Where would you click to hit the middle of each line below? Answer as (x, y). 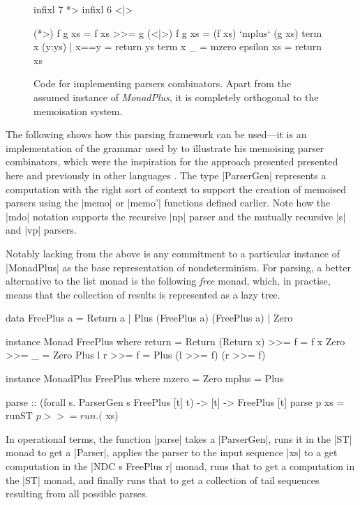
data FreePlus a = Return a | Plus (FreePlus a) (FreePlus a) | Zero (149, 318)
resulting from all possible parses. (77, 493)
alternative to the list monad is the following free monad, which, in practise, (168, 281)
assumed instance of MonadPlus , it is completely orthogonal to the (176, 97)
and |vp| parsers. (41, 230)
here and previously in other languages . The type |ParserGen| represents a (166, 175)
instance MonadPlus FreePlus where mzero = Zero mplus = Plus (145, 378)
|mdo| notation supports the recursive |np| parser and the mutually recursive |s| (176, 216)
